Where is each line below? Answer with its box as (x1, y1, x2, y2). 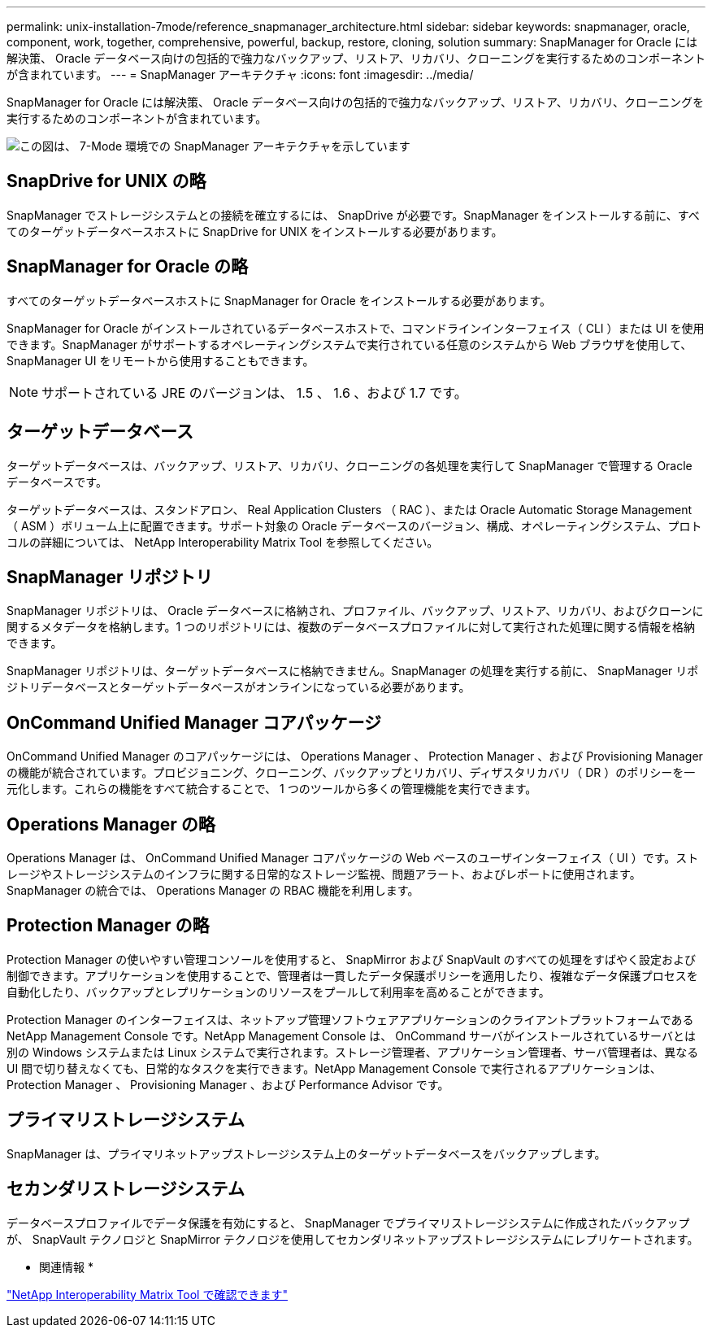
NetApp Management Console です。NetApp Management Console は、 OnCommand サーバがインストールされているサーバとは (7, 1028, 696, 1043)
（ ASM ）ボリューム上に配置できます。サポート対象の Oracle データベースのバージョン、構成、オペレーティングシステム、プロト (7, 518, 702, 533)
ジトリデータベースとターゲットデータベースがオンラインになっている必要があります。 (7, 680, 471, 695)
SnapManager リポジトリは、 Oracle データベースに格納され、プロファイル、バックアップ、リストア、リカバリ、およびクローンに (7, 604, 704, 618)
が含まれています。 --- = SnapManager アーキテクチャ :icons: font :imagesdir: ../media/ (7, 68, 474, 81)
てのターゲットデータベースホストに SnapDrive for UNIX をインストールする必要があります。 (7, 224, 503, 238)
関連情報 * (39, 1259, 93, 1274)
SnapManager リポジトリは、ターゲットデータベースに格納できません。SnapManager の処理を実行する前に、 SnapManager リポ (7, 664, 699, 678)
